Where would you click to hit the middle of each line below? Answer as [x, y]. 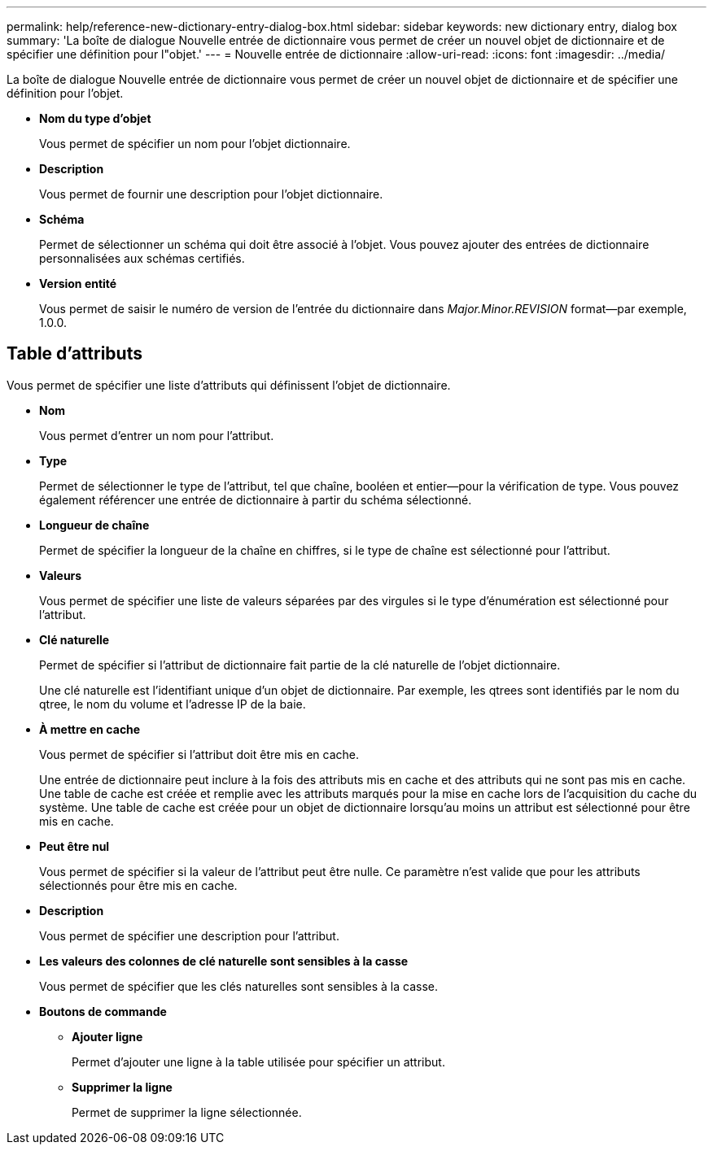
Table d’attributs [74, 354]
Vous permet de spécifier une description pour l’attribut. [189, 935]
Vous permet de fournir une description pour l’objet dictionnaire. [211, 194]
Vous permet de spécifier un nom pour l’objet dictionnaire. [195, 144]
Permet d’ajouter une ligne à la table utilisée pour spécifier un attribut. [258, 1062]
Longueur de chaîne [94, 525]
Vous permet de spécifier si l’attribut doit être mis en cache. [199, 754]
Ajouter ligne [107, 1036]
